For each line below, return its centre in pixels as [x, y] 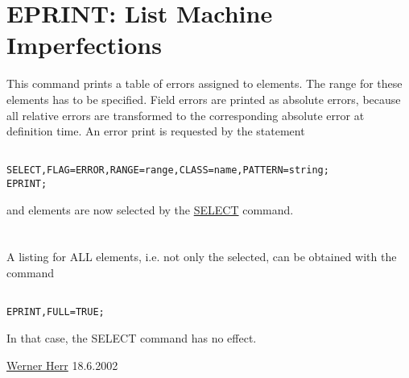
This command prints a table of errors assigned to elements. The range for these [204, 83]
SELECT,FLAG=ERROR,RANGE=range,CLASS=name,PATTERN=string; [168, 170]
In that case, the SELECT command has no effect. [132, 337]
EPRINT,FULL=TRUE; [56, 312]
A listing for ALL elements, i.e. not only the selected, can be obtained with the [202, 257]
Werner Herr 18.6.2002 [62, 365]
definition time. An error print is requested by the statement [156, 131]
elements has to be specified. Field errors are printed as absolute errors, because [204, 99]
